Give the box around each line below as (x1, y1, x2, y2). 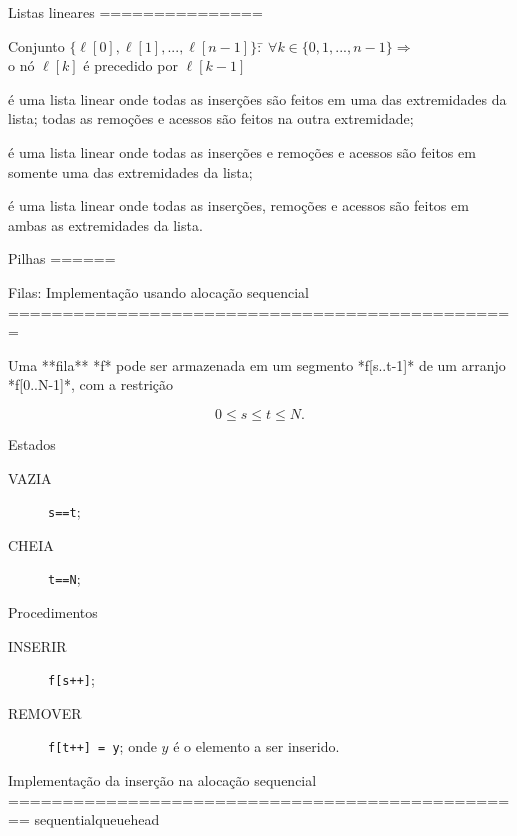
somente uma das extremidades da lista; (8, 161, 253, 182)
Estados (8, 433, 56, 454)
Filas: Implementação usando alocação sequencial (8, 281, 310, 302)
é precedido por (83, 55, 178, 76)
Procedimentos (8, 602, 98, 622)
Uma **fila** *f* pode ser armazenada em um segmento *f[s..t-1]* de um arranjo (8, 354, 506, 375)
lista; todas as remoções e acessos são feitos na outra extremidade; (8, 108, 414, 129)
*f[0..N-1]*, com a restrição (8, 374, 174, 395)
